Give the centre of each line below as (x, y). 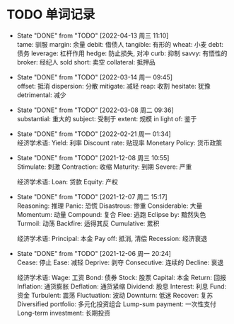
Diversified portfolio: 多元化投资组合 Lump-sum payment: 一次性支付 (117, 304)
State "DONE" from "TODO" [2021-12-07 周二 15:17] (92, 196)
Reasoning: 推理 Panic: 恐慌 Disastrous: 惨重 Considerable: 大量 (110, 206)
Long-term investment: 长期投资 (64, 313)
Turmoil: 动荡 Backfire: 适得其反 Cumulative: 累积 (88, 223)
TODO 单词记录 (51, 15)
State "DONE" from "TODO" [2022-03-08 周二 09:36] (95, 110)
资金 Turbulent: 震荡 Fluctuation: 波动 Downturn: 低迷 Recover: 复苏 (115, 295)
